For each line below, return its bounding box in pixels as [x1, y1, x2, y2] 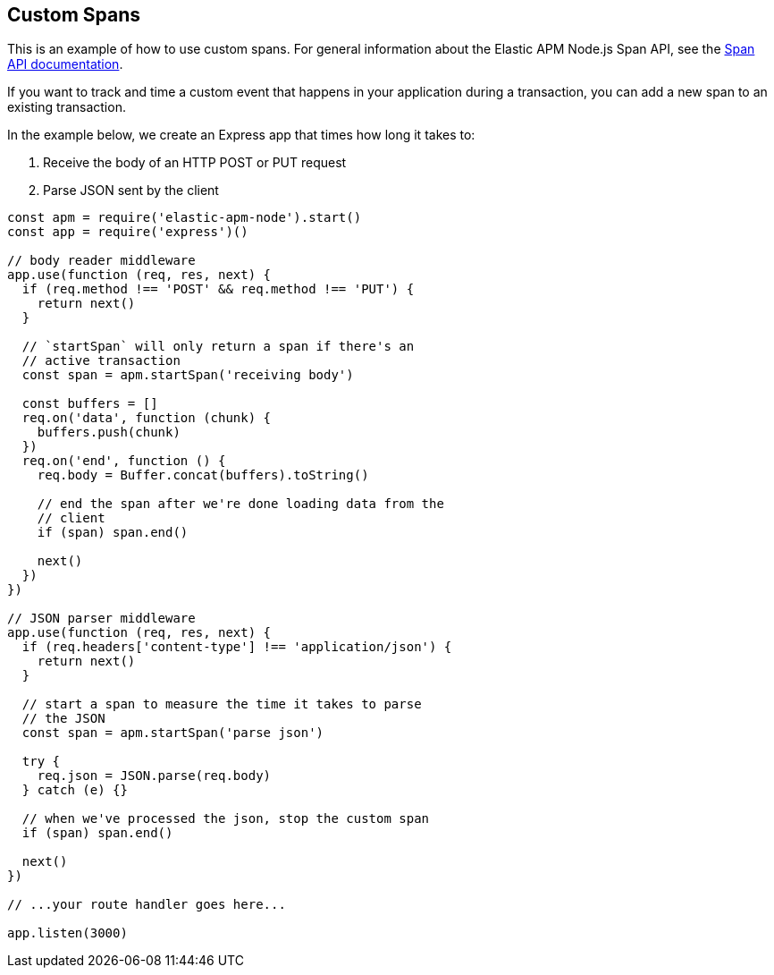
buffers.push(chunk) [37, 425, 181, 440]
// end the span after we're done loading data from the [37, 496, 444, 512]
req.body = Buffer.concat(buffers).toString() [37, 468, 369, 483]
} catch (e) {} [21, 783, 128, 798]
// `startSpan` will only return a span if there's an [21, 339, 415, 354]
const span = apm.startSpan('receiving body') [21, 368, 354, 383]
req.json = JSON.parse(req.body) [37, 768, 272, 784]
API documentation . [7, 56, 123, 72]
